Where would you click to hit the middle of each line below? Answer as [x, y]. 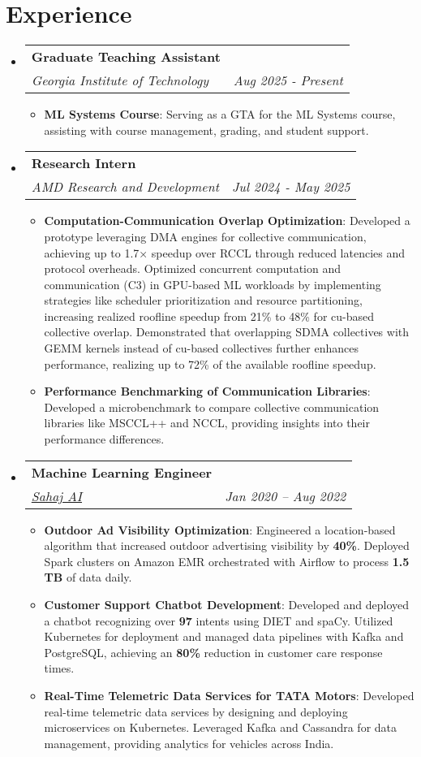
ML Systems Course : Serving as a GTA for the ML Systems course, [220, 114]
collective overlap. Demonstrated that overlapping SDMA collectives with [227, 332]
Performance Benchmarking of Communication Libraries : [207, 391]
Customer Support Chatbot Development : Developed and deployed [226, 604]
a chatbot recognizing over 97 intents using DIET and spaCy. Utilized [219, 620]
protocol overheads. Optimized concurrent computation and [193, 268]
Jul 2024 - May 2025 [291, 187]
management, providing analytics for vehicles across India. [189, 743]
